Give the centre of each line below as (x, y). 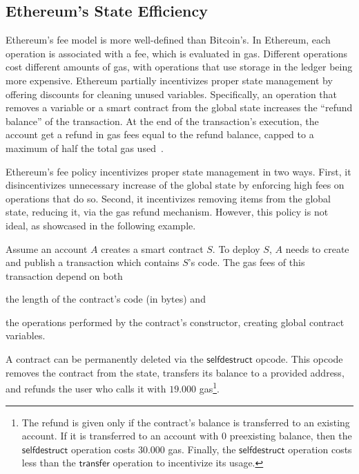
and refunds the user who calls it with (86, 388)
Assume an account (47, 248)
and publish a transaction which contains (93, 262)
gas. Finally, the (202, 449)
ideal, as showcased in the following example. (101, 225)
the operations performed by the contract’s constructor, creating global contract (175, 322)
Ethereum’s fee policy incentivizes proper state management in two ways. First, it (178, 171)
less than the (49, 463)
